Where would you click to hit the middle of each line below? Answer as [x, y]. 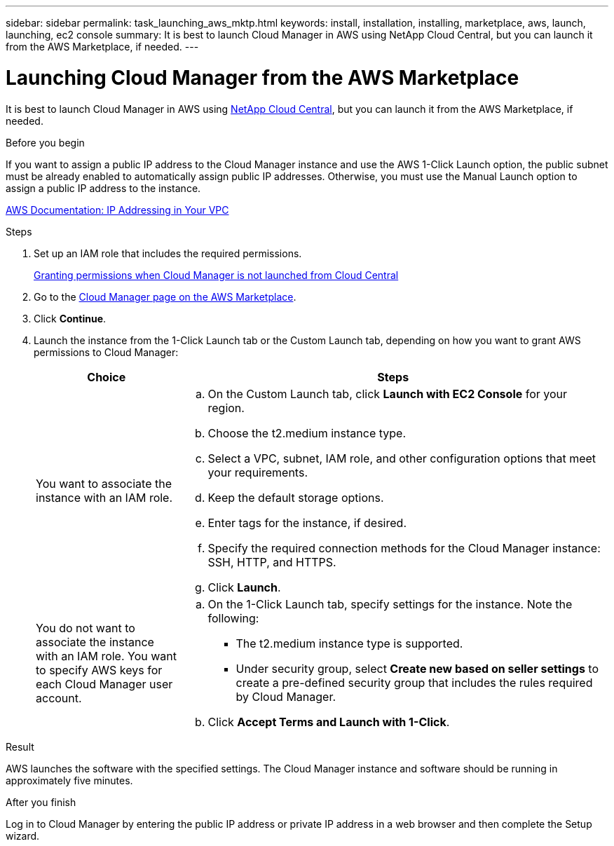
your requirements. [258, 472]
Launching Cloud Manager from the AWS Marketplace [262, 77]
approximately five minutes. [69, 780]
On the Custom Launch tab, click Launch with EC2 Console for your [388, 394]
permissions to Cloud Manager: [106, 352]
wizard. [23, 835]
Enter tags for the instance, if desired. [307, 523]
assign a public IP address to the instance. [103, 188]
